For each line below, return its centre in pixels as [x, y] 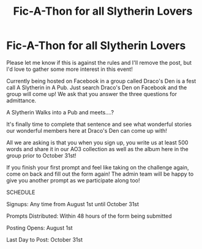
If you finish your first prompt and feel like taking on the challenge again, [98, 167]
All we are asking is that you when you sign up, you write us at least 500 [97, 143]
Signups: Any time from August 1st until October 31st [73, 204]
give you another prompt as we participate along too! [73, 180]
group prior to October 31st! [41, 155]
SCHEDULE [21, 192]
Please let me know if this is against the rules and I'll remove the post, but [99, 62]
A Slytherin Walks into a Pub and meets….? [60, 112]
